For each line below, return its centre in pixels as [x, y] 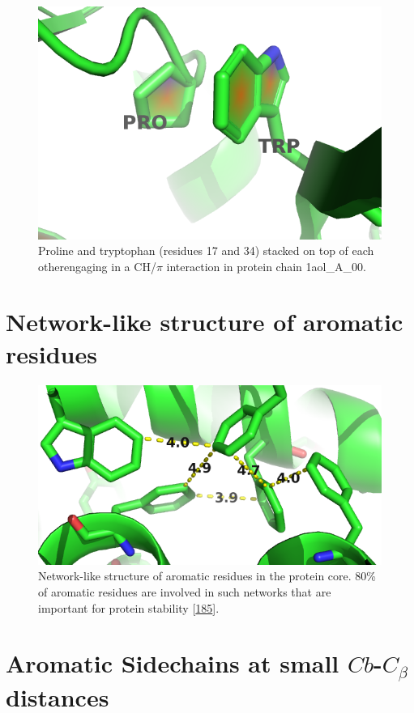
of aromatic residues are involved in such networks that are [185, 592]
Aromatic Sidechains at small [173, 663]
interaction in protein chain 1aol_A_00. [266, 266]
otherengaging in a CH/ [97, 266]
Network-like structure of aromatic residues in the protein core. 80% [207, 576]
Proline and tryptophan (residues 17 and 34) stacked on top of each [206, 250]
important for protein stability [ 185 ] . [129, 607]
